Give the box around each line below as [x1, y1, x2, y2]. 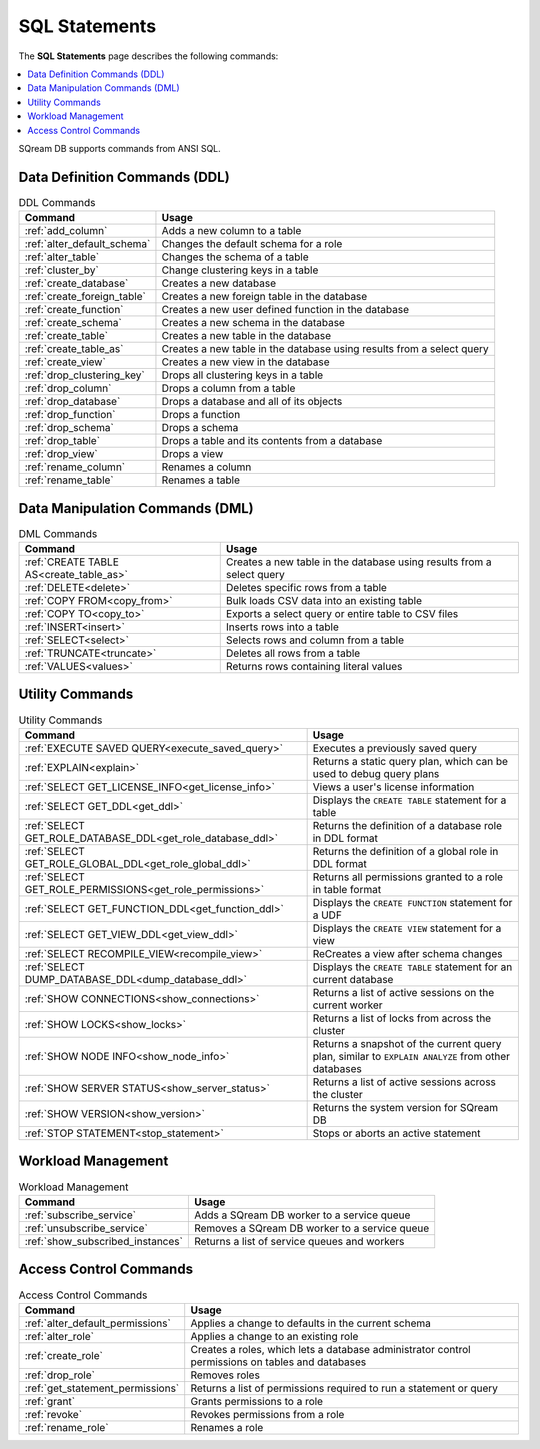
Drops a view [161, 447, 224, 461]
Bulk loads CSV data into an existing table [225, 594, 422, 608]
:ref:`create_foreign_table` [24, 290, 147, 304]
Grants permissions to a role [190, 1394, 324, 1408]
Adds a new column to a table [161, 224, 302, 238]
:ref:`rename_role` [24, 1420, 109, 1434]
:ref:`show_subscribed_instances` [24, 1234, 184, 1248]
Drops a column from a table [161, 381, 296, 395]
